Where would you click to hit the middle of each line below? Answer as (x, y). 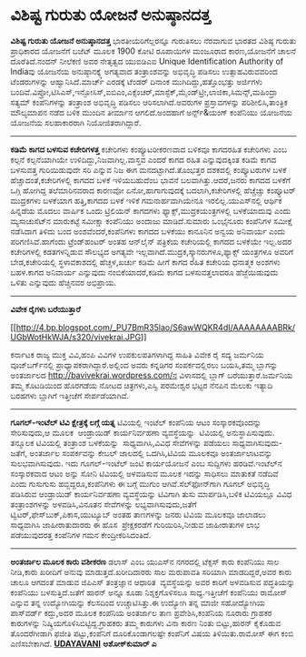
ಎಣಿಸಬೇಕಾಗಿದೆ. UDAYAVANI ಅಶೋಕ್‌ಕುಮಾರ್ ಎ (84, 643)
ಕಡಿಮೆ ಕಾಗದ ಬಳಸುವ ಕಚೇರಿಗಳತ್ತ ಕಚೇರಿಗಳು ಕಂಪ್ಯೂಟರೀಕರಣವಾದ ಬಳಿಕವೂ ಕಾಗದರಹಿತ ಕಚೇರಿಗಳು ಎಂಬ (149, 149)
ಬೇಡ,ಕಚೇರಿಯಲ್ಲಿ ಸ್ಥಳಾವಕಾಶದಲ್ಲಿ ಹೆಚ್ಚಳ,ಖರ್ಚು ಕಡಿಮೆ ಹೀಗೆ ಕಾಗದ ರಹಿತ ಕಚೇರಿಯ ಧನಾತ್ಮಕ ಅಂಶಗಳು (145, 262)
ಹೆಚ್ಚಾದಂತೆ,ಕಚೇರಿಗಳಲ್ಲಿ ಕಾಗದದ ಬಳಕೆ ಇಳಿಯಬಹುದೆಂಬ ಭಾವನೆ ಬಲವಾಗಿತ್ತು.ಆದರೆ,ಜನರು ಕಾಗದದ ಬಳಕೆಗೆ (151, 180)
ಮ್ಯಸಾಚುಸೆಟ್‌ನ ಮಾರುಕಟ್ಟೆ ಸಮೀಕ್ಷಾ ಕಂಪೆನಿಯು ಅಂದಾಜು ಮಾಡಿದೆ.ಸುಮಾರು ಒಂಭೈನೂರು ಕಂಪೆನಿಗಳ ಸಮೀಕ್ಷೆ (152, 221)
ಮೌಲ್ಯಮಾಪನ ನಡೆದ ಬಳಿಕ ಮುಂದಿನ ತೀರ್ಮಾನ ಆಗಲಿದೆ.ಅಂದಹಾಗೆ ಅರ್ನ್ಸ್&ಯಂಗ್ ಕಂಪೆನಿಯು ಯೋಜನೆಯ (152, 112)
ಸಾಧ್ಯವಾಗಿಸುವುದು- (257, 442)
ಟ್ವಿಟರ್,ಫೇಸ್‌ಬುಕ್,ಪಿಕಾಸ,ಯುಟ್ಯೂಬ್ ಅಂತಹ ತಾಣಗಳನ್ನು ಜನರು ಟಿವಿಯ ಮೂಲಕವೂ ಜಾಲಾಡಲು (138, 514)
